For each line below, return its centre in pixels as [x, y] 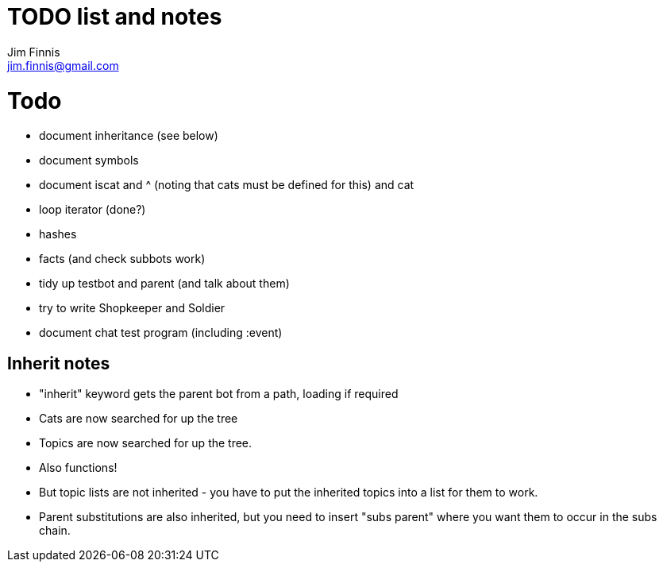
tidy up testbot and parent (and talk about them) [164, 284]
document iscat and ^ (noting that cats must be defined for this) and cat [227, 185]
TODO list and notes [115, 17]
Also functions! [78, 468]
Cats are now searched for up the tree [139, 419]
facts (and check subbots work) [122, 259]
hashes [58, 234]
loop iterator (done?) [93, 210]
